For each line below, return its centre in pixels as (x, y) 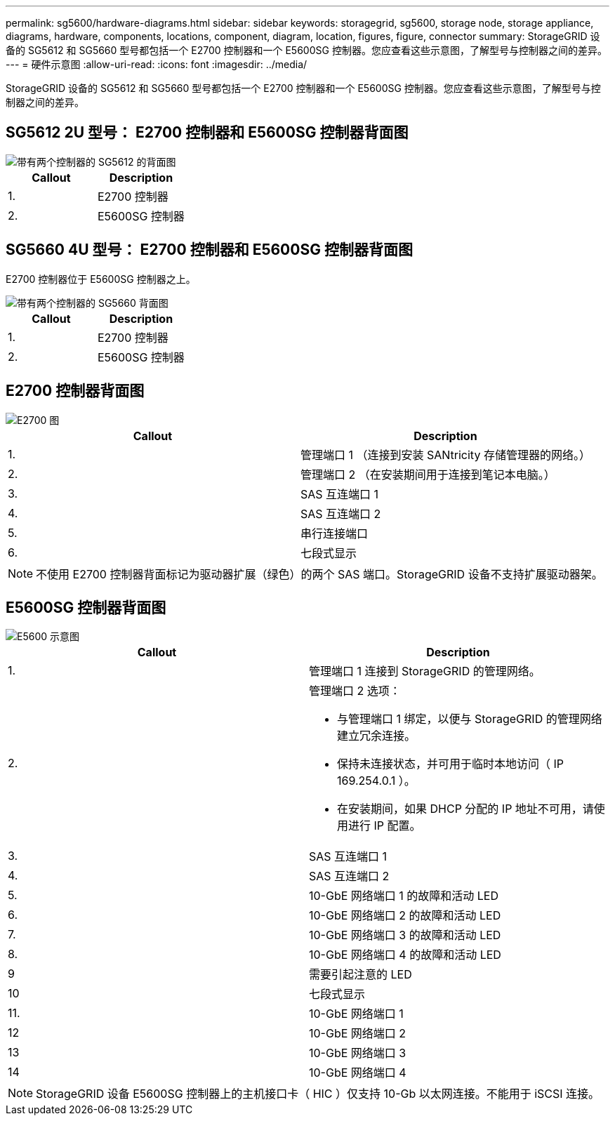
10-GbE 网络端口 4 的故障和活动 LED (405, 955)
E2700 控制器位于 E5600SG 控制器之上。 (101, 279)
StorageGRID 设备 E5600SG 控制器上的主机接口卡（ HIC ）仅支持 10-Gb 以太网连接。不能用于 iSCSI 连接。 (318, 1094)
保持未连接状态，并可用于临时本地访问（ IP (451, 764)
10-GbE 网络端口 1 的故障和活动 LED (404, 896)
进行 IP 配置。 (385, 826)
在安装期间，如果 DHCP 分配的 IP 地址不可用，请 (465, 809)
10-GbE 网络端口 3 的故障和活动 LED (405, 935)
